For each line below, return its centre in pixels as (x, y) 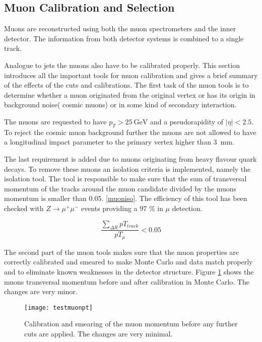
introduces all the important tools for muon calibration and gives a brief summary (131, 75)
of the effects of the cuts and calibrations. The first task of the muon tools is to (126, 85)
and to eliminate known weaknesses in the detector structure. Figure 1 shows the (129, 271)
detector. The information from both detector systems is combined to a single (124, 38)
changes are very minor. (41, 291)
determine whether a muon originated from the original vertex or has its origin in (130, 94)
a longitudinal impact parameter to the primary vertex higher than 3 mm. (119, 142)
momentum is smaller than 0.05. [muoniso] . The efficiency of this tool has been (126, 198)
